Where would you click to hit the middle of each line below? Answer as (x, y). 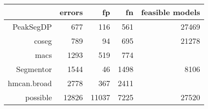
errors (71, 12)
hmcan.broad (30, 83)
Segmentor (34, 69)
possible (38, 97)
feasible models (171, 12)
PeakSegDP (32, 27)
